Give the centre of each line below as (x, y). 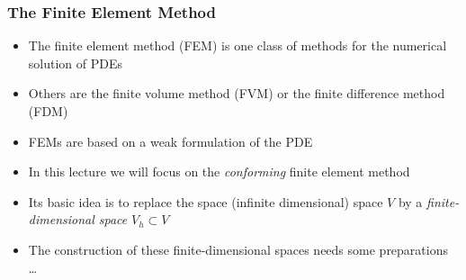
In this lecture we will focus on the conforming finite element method (219, 172)
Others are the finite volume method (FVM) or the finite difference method (237, 93)
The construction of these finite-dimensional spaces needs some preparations (238, 249)
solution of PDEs (75, 63)
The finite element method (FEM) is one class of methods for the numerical (237, 45)
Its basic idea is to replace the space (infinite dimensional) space (206, 201)
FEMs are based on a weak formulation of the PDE (170, 141)
